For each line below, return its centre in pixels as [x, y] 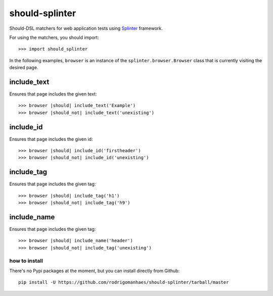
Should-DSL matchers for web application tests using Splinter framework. [86, 28]
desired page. [24, 68]
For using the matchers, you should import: [54, 37]
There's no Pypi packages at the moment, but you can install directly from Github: [95, 271]
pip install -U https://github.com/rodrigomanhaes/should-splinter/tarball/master [124, 282]
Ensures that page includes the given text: [53, 94]
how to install [26, 261]
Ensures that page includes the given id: [51, 139]
